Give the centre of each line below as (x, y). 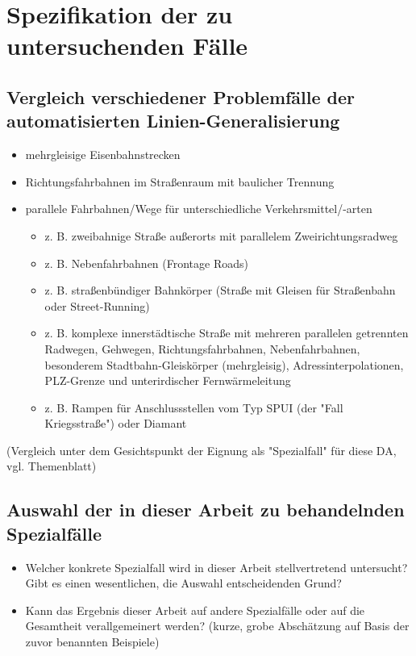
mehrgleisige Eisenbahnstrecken (103, 155)
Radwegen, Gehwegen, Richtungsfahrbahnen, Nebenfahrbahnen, (202, 348)
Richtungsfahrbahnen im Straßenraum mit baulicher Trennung (180, 181)
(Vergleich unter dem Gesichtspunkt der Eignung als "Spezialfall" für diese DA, (202, 450)
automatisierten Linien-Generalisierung (173, 121)
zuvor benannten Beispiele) (92, 642)
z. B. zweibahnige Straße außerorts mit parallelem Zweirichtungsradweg (221, 235)
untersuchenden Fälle (127, 46)
